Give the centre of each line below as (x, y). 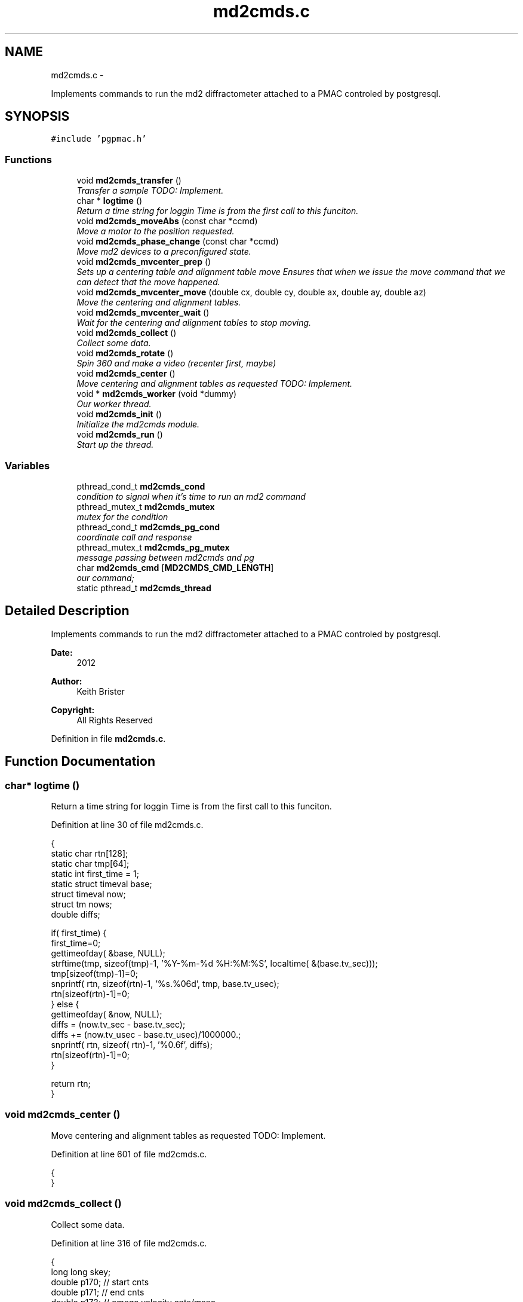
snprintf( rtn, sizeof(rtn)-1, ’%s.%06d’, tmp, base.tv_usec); (165, 984)
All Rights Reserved (115, 720)
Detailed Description (67, 611)
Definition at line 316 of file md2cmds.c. (129, 1243)
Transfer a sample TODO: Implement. (150, 191)
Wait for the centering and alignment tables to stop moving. (194, 323)
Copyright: (73, 710)
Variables (27, 465)
